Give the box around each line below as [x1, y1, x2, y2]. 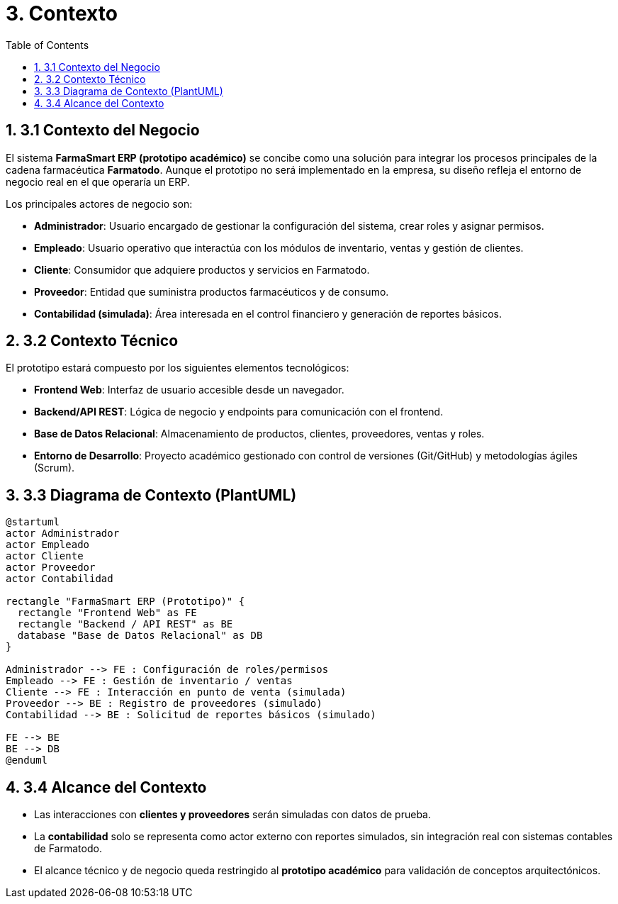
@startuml [6, 516, 60, 528]
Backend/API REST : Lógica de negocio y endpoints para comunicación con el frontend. [34, 406, 444, 418]
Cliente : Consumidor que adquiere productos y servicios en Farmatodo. [34, 263, 370, 276]
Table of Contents [6, 38, 89, 51]
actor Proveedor [6, 562, 96, 574]
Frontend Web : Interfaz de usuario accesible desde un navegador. [34, 384, 344, 396]
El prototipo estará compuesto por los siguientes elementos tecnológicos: [6, 362, 349, 374]
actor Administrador [6, 528, 120, 540]
